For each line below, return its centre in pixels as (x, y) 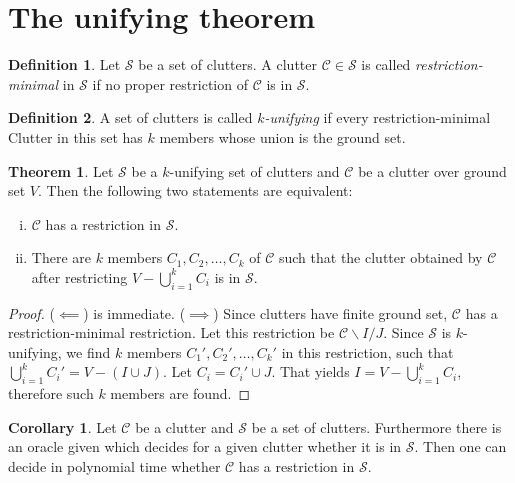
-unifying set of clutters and (254, 170)
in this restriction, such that (367, 351)
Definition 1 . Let (64, 64)
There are (61, 257)
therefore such (51, 393)
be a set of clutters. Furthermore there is (376, 426)
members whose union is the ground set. (282, 136)
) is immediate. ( (134, 312)
